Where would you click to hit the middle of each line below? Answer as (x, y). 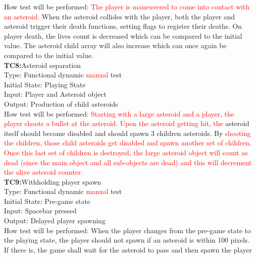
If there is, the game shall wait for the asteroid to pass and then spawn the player (128, 249)
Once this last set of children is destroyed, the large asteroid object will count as (126, 152)
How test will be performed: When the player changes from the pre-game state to (128, 230)
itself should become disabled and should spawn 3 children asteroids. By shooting (128, 133)
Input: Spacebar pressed (40, 211)
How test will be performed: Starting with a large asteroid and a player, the (119, 113)
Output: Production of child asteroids (61, 103)
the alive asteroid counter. (44, 172)
